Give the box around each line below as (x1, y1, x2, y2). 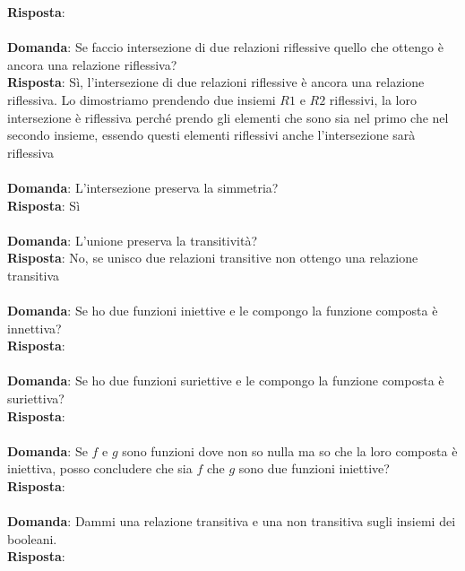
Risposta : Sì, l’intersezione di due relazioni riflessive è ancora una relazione (7, 73, 425, 91)
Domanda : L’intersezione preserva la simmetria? (7, 177, 279, 196)
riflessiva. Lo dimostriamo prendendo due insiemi (7, 90, 276, 108)
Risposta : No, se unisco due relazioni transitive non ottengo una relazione (7, 248, 418, 267)
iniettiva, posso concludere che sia (7, 459, 193, 478)
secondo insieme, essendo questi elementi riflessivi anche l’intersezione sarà (7, 125, 416, 144)
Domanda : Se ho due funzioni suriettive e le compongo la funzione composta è (7, 371, 444, 390)
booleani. (7, 529, 57, 548)
